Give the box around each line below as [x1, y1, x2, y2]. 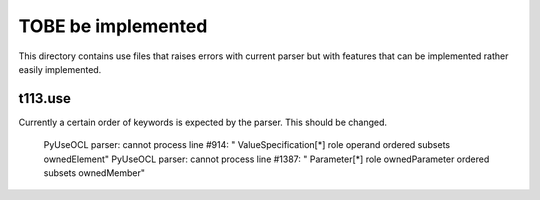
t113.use [18, 90, 72, 107]
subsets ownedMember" [43, 167, 145, 179]
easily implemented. [18, 63, 102, 75]
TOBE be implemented [18, 15, 208, 37]
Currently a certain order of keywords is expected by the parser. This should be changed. [18, 116, 388, 128]
